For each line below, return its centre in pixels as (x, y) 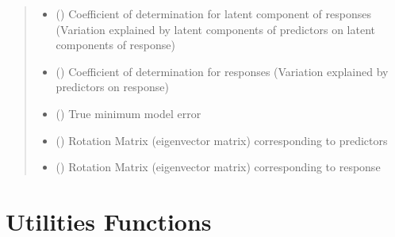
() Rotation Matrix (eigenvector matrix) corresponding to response (218, 167)
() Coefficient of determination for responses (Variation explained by (222, 71)
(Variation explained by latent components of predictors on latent (216, 29)
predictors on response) (112, 87)
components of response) (115, 45)
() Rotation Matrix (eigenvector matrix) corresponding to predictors (222, 140)
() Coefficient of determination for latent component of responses (213, 13)
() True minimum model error (128, 113)
